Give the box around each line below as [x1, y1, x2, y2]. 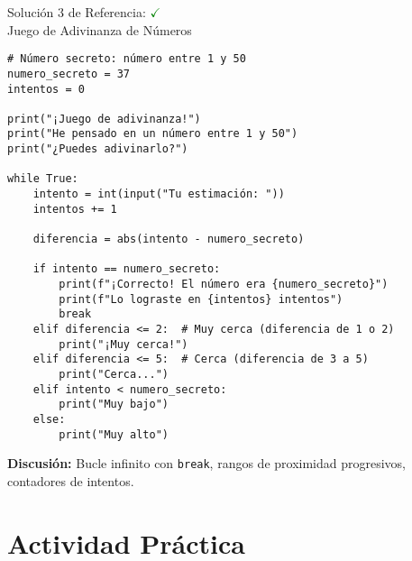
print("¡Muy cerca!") [59, 337, 188, 351]
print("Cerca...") [59, 367, 169, 381]
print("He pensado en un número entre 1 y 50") [7, 127, 298, 141]
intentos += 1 [32, 202, 117, 216]
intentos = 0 [7, 82, 85, 96]
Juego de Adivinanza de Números [7, 20, 192, 39]
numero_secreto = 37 [7, 67, 131, 80]
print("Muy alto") [59, 428, 169, 441]
